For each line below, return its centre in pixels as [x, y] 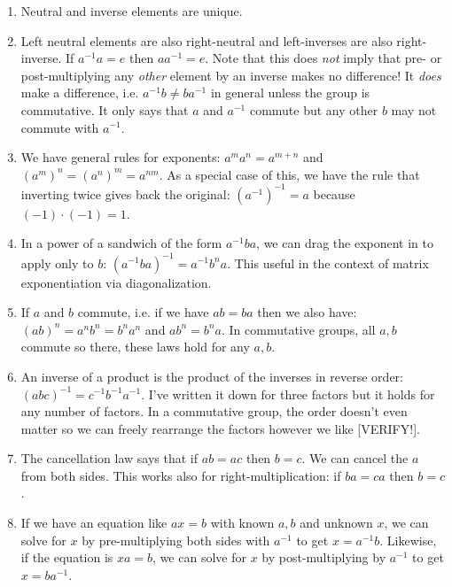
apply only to [57, 263]
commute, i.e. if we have [143, 312]
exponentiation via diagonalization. [116, 282]
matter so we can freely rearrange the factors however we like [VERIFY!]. [220, 428]
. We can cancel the [355, 458]
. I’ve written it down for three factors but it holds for [288, 394]
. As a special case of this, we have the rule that [289, 174]
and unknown [336, 523]
